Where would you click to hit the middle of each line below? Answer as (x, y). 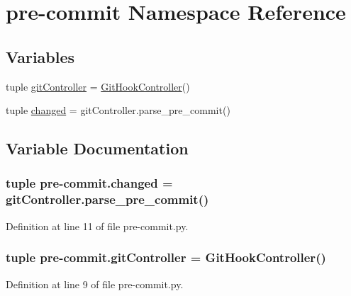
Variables (40, 56)
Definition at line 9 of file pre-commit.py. (95, 284)
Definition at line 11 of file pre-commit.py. (97, 226)
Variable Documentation (97, 148)
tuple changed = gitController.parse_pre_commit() (118, 110)
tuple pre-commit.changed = (89, 183)
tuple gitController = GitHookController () (98, 86)
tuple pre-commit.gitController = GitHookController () (166, 257)
